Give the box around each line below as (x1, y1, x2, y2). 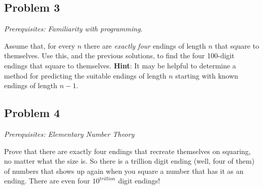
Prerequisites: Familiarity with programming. (4, 23, 143, 34)
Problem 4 (4, 105, 60, 121)
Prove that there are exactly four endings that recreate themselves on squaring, (4, 145, 251, 156)
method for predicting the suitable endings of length (4, 70, 167, 81)
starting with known (175, 70, 239, 81)
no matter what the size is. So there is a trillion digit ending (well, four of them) (4, 156, 255, 166)
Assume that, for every (4, 40, 75, 51)
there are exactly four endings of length (84, 40, 206, 51)
